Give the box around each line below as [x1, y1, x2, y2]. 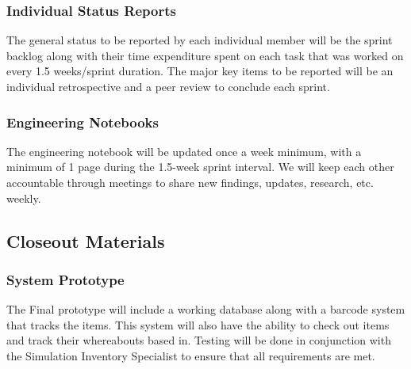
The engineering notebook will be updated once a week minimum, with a [6, 143, 362, 159]
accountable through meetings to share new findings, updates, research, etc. [6, 174, 374, 190]
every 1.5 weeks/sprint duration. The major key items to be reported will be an [6, 63, 394, 79]
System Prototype [6, 269, 125, 289]
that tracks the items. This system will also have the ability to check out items [6, 316, 390, 333]
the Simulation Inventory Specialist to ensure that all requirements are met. [6, 347, 375, 363]
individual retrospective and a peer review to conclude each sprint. [6, 78, 330, 94]
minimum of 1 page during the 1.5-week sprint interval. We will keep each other [6, 158, 394, 175]
